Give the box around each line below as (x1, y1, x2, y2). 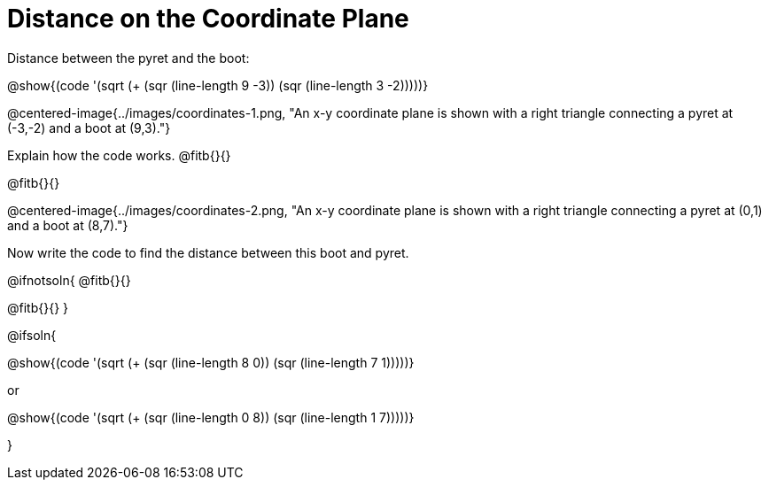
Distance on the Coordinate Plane (7, 4, 409, 34)
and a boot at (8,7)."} (7, 217, 128, 233)
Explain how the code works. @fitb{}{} (7, 147, 231, 163)
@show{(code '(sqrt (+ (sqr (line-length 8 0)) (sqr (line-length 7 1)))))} (7, 354, 415, 370)
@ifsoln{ (7, 327, 57, 343)
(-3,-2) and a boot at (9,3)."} (7, 120, 171, 135)
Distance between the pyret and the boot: (7, 50, 250, 66)
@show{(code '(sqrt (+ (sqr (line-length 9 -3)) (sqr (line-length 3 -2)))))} (7, 77, 429, 93)
